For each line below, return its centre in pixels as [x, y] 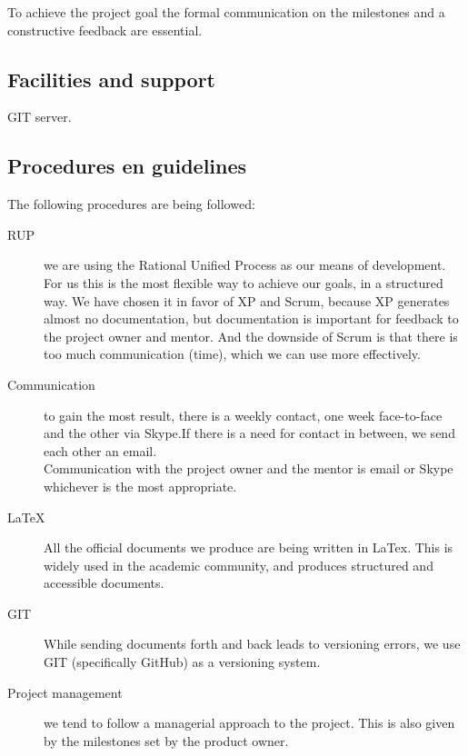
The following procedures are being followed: [131, 204]
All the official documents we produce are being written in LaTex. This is [249, 547]
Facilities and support [111, 79]
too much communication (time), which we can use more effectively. [232, 354]
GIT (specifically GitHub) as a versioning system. [182, 662]
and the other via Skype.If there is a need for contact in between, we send [249, 433]
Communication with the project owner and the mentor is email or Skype [249, 468]
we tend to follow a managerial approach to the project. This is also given [249, 723]
